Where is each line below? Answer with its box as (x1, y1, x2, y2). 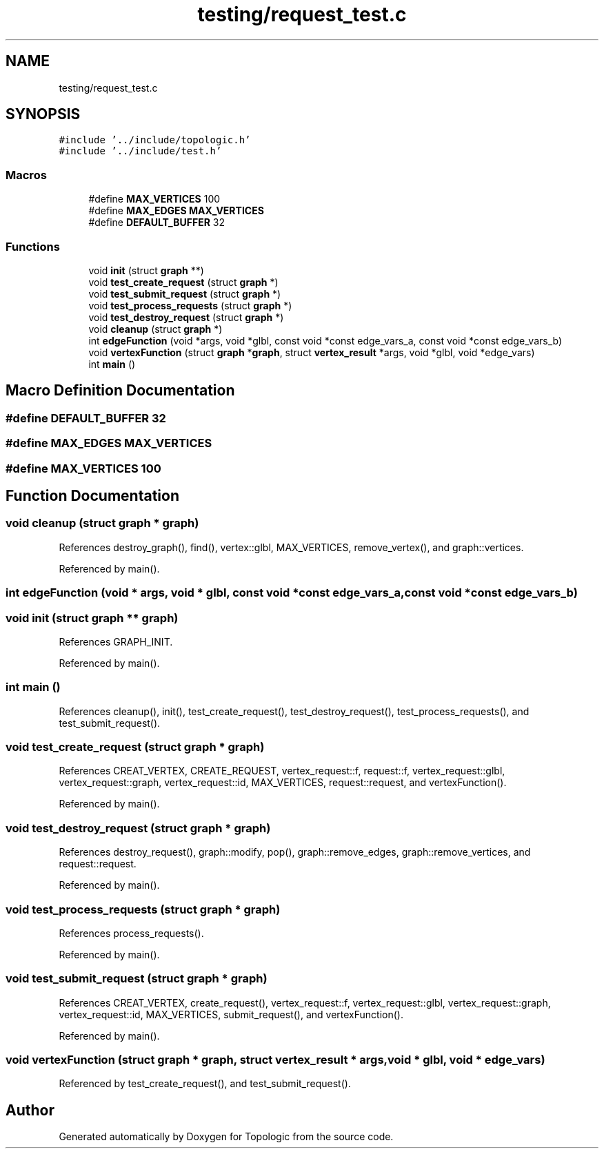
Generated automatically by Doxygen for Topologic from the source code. (59, 1131, 394, 1143)
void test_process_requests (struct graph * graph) (6, 902, 281, 916)
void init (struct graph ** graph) (6, 610, 179, 625)
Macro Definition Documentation (6, 382, 235, 400)
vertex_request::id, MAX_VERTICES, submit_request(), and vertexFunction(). (59, 1008, 403, 1020)
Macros (6, 167, 47, 182)
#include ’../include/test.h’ (59, 145, 222, 157)
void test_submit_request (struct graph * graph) (6, 971, 268, 986)
